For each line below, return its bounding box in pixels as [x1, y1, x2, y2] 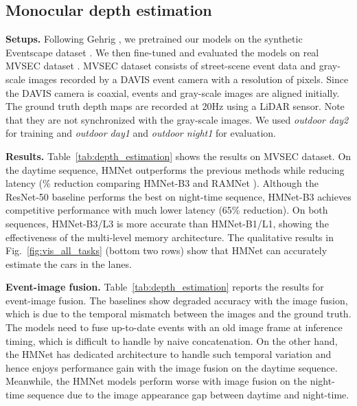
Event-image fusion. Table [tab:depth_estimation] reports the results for [5, 280, 324, 294]
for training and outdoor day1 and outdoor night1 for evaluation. [5, 126, 276, 140]
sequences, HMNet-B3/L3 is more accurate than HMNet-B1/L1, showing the [5, 216, 329, 230]
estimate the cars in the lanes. [5, 256, 132, 271]
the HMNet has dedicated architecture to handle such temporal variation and [5, 347, 332, 361]
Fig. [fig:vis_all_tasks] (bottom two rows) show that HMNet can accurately [5, 243, 327, 258]
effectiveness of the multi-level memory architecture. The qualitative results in [5, 229, 334, 244]
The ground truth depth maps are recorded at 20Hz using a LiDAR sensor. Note [5, 99, 345, 113]
